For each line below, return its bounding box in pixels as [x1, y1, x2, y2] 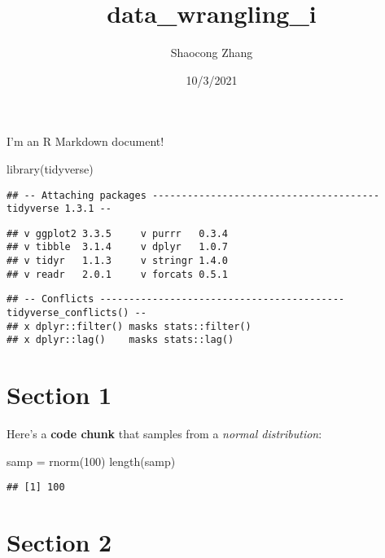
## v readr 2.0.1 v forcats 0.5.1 [7, 268, 229, 280]
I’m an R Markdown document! [7, 133, 164, 150]
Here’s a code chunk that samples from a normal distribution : [7, 425, 322, 442]
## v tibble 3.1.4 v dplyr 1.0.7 [7, 241, 229, 253]
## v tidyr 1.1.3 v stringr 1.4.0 [7, 255, 229, 267]
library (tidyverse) [7, 160, 94, 177]
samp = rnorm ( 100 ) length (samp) [7, 452, 176, 469]
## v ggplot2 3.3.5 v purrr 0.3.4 [7, 227, 229, 239]
